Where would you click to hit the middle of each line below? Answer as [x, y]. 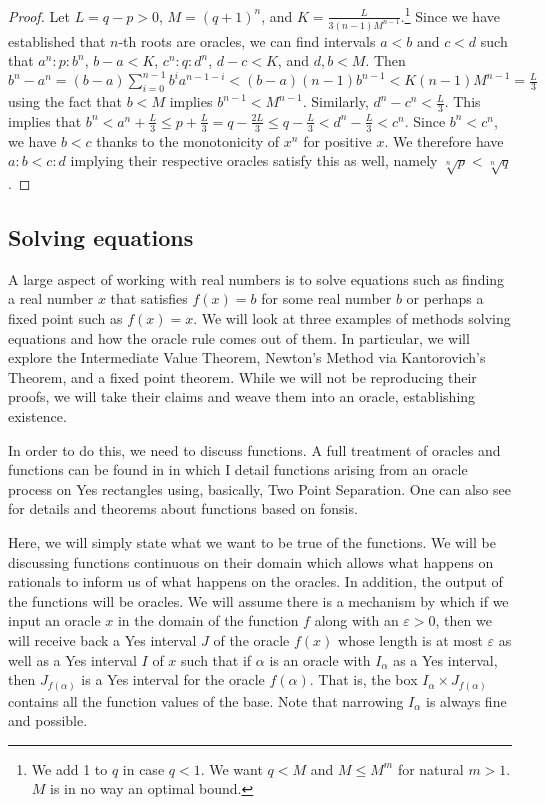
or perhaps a [445, 298]
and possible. [48, 720]
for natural [430, 768]
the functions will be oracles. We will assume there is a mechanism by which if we [258, 600]
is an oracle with [320, 659]
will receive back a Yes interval [102, 639]
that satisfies [149, 298]
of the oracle [251, 639]
